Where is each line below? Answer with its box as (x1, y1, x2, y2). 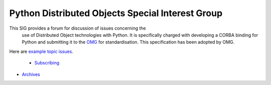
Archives (22, 71, 40, 77)
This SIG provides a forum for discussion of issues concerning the (9, 25, 146, 31)
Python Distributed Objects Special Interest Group (9, 8, 223, 19)
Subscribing (34, 60, 60, 66)
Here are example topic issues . (9, 48, 74, 54)
